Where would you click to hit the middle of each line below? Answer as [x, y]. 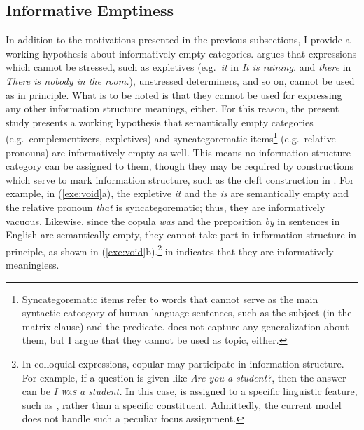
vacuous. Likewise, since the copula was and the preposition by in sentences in [173, 221]
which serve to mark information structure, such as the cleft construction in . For [180, 179]
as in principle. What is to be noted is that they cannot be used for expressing [174, 94]
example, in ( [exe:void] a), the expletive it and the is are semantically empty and [177, 193]
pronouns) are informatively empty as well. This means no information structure [178, 152]
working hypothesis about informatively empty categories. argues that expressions [181, 53]
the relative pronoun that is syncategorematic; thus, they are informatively [166, 207]
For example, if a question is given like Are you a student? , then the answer [184, 377]
